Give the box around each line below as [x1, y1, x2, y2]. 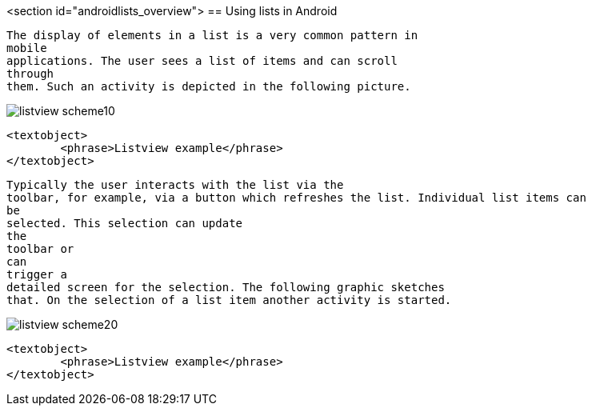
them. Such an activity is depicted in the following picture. [6, 80, 411, 93]
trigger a [6, 268, 67, 281]
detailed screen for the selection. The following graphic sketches [6, 281, 445, 294]
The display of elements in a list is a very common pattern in [6, 29, 418, 42]
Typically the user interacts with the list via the [6, 178, 344, 191]
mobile [6, 42, 47, 54]
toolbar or [6, 242, 74, 255]
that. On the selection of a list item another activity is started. [6, 294, 452, 306]
